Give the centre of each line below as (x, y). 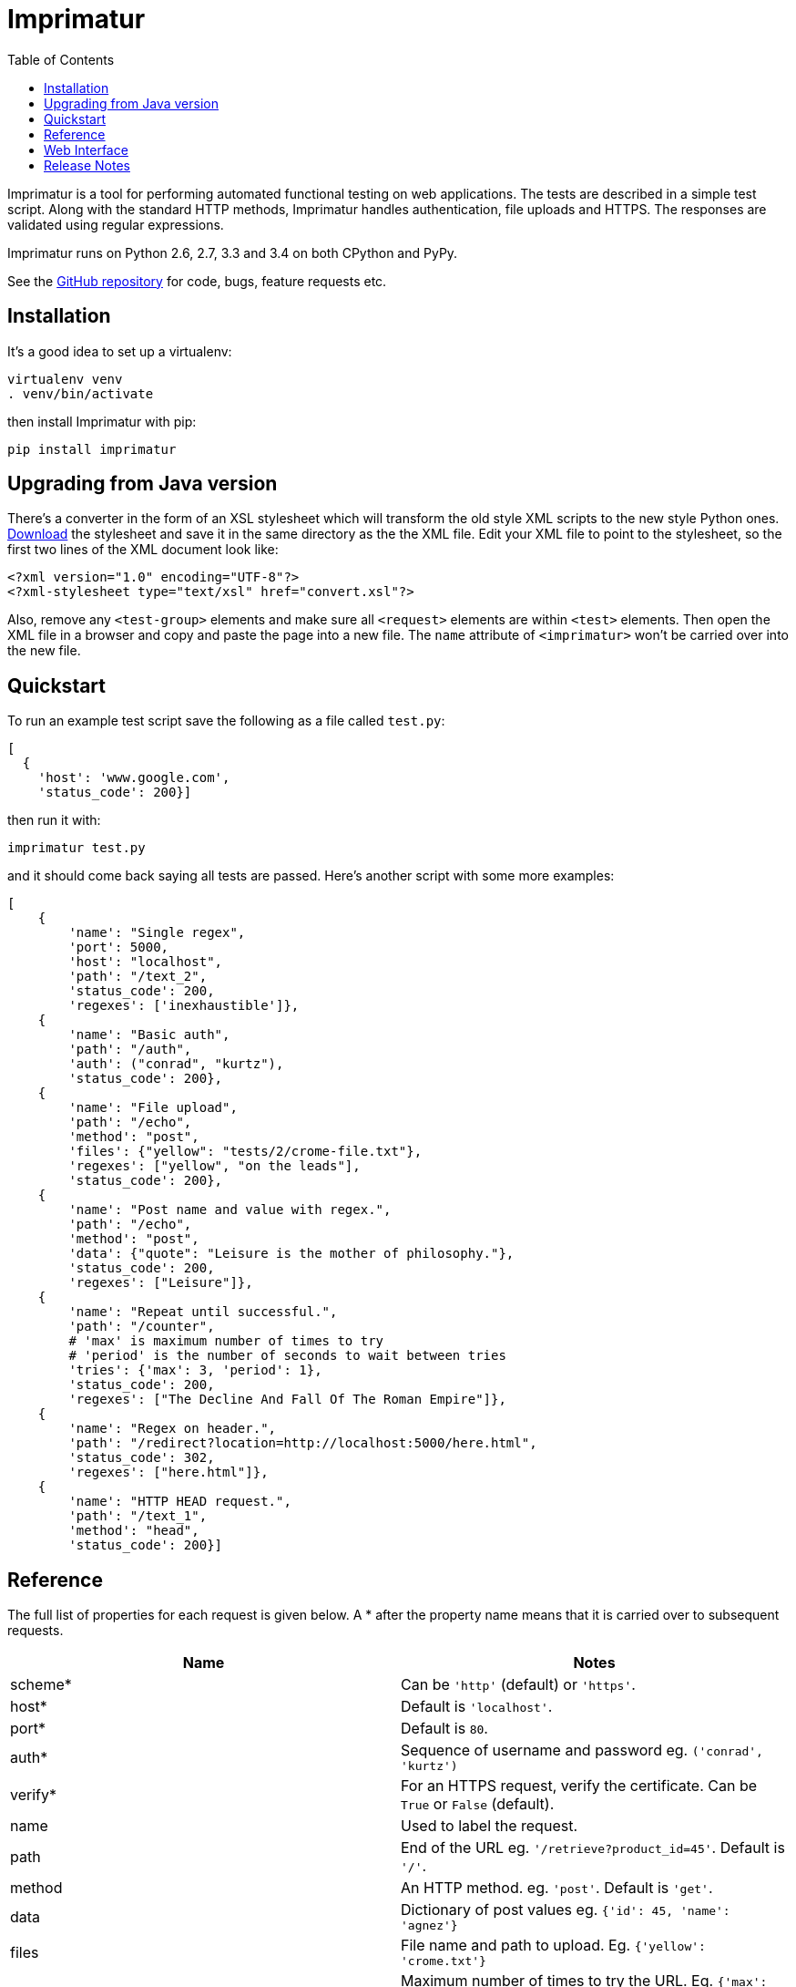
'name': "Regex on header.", (173, 1429)
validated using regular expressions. (116, 224)
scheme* (41, 1685)
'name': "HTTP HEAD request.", (180, 1502)
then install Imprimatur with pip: (102, 421)
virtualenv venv (65, 379)
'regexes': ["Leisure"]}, (161, 1283)
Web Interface (86, 149)
